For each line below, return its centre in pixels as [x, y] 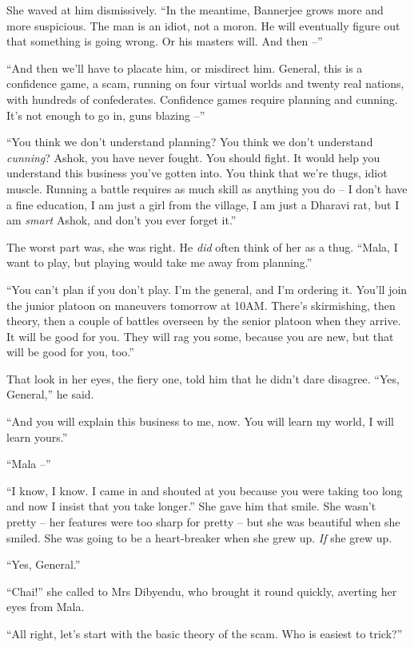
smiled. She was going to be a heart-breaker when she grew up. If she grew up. [199, 537]
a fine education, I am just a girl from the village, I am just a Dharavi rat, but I [203, 204]
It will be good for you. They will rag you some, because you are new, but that [200, 336]
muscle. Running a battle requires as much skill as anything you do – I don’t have [207, 188]
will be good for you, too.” [70, 352]
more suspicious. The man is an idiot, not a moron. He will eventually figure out [203, 25]
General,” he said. [50, 394]
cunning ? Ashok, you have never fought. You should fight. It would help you [193, 157]
